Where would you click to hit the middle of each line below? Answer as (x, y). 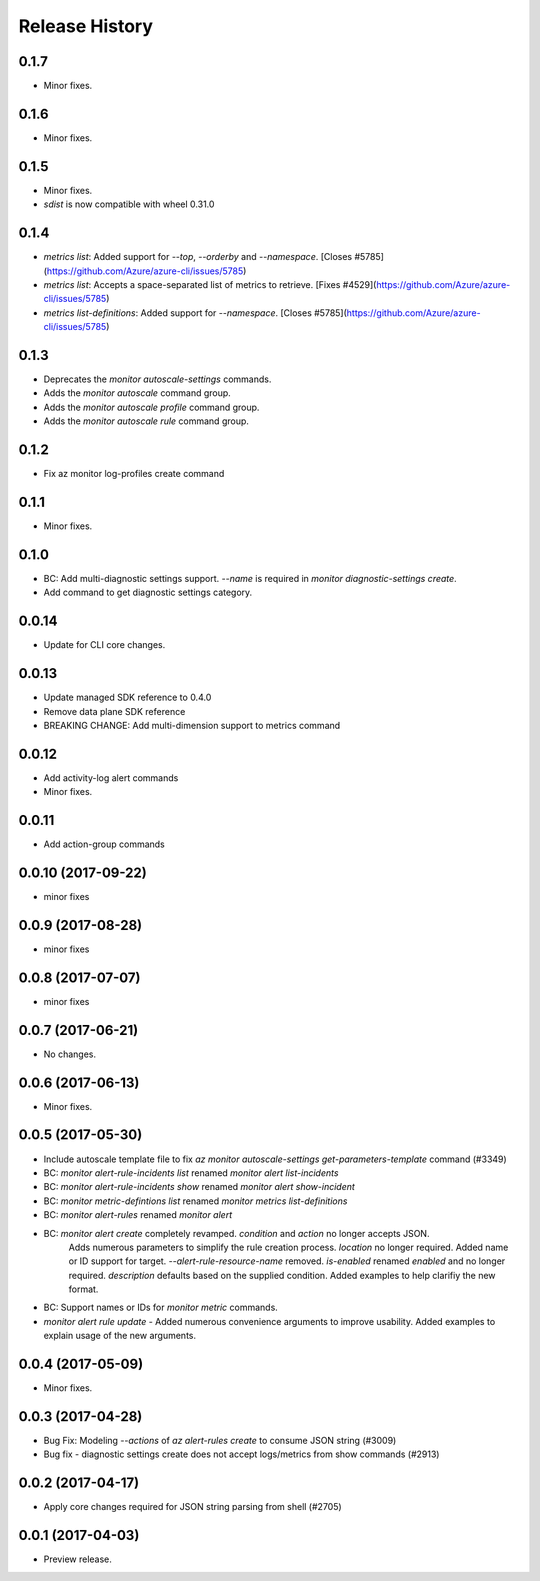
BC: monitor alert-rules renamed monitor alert (138, 1215)
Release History (86, 26)
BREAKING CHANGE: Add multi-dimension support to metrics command (192, 725)
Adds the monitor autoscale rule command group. (146, 421)
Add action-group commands (104, 844)
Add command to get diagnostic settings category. (148, 592)
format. (83, 1289)
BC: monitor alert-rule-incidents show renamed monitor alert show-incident (199, 1187)
